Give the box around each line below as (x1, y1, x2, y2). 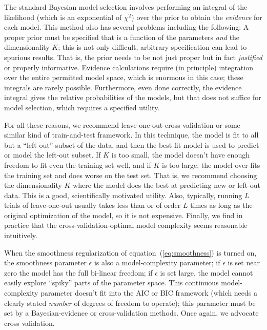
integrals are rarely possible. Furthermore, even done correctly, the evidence (4, 82, 242, 92)
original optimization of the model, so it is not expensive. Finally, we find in (4, 209, 243, 220)
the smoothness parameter (4, 257, 87, 268)
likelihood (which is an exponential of (4, 11, 122, 22)
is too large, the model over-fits (161, 159, 260, 170)
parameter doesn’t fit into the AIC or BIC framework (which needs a (40, 287, 258, 298)
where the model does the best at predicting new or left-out (73, 180, 260, 190)
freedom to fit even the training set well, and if (4, 159, 151, 170)
